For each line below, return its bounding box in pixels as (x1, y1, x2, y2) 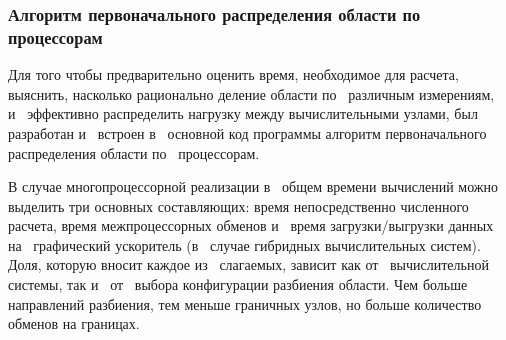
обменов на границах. (8, 313, 140, 334)
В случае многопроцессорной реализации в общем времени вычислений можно (8, 176, 499, 197)
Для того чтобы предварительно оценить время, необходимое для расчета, (8, 64, 459, 85)
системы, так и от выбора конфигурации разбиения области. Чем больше (8, 274, 468, 295)
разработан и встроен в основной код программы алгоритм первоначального (8, 122, 487, 143)
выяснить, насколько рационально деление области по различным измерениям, (8, 83, 495, 104)
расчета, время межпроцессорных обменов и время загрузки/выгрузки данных (8, 215, 494, 236)
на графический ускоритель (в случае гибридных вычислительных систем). (8, 234, 481, 255)
